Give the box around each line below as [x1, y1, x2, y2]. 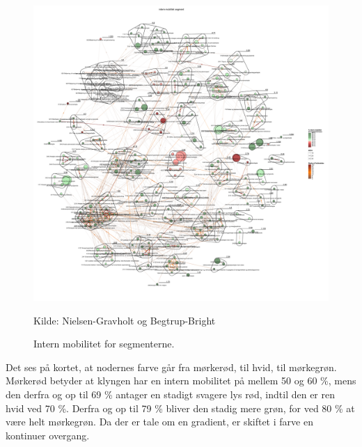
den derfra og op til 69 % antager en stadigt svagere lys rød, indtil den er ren [6, 386, 336, 401]
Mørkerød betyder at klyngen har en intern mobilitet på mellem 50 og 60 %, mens [6, 373, 356, 388]
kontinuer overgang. [6, 428, 90, 442]
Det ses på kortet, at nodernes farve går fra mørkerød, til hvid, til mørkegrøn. [6, 359, 337, 374]
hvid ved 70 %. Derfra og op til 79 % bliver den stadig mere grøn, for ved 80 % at [6, 400, 355, 415]
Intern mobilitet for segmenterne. [33, 336, 175, 351]
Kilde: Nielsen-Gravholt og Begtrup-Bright [33, 313, 216, 327]
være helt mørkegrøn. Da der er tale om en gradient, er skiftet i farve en [6, 414, 313, 429]
